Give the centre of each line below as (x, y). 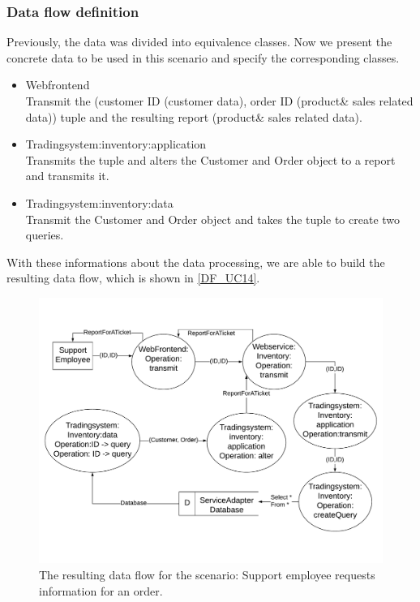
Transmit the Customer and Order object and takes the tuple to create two (213, 219)
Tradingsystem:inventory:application (116, 144)
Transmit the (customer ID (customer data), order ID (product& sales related (219, 101)
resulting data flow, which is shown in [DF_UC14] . (133, 278)
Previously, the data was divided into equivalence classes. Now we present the (199, 42)
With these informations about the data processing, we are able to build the (196, 262)
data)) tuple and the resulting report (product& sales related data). (194, 116)
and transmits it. (67, 176)
